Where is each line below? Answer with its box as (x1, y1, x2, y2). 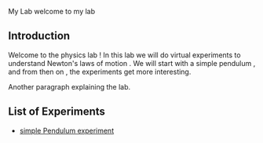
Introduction (8, 29, 71, 42)
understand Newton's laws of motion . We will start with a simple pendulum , (8, 58, 256, 68)
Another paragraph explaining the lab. (8, 82, 131, 91)
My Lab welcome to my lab (8, 7, 96, 16)
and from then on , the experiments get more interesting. (8, 67, 192, 76)
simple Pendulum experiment (19, 126, 115, 135)
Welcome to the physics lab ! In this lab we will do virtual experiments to (8, 50, 241, 60)
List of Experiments (8, 105, 106, 119)
